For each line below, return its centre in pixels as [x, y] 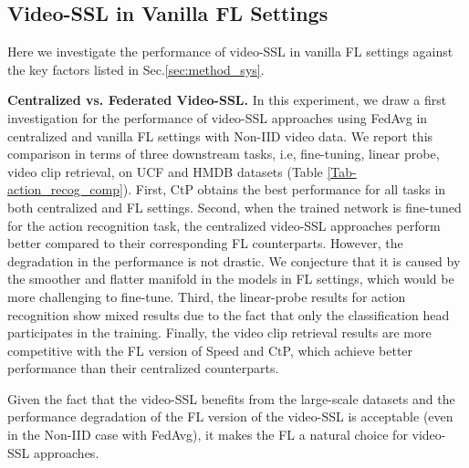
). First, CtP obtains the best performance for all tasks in [284, 189]
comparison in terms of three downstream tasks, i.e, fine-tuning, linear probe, [224, 154]
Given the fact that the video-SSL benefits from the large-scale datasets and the [231, 398]
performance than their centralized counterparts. [143, 368]
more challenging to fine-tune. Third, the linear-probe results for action [207, 296]
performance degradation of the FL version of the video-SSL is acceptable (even [230, 416]
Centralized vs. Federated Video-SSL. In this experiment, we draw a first [227, 100]
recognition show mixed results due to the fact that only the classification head [229, 314]
